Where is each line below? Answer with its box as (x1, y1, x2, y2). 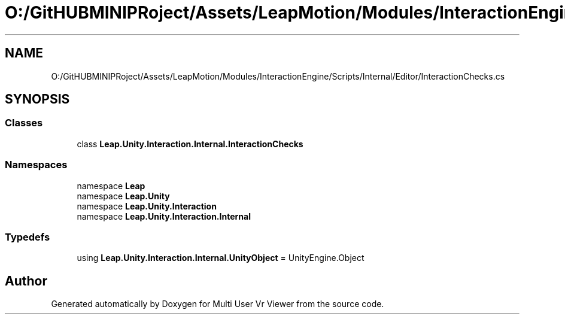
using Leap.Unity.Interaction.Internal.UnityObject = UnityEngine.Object (77, 253, 364, 263)
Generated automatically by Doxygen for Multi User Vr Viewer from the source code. (51, 299, 384, 309)
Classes (5, 117, 43, 129)
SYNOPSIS (5, 92, 70, 107)
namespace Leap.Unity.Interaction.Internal (77, 211, 251, 221)
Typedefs (5, 230, 50, 243)
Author (5, 273, 47, 288)
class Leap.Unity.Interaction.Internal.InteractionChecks (77, 138, 303, 149)
